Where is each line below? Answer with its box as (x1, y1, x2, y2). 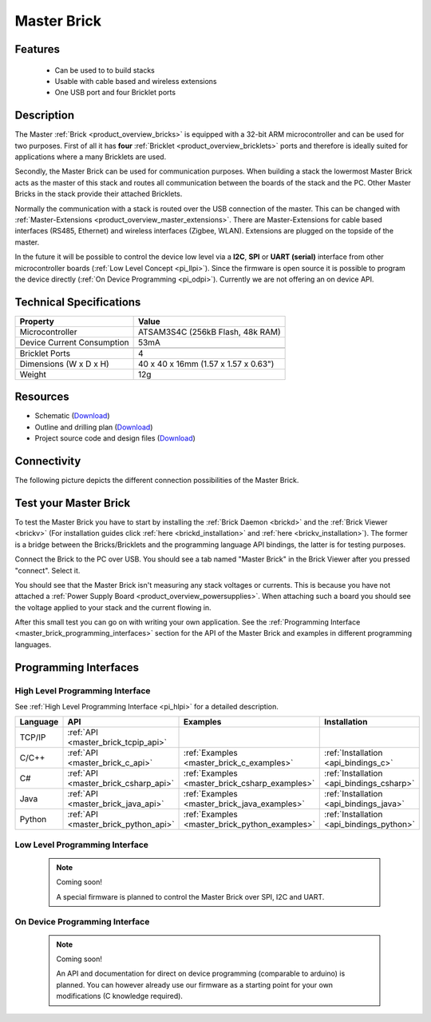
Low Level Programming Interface (14, 839, 149, 850)
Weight (19, 369, 47, 380)
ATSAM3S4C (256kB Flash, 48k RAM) (137, 326, 281, 337)
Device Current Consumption (19, 337, 129, 348)
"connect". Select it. (14, 565, 81, 575)
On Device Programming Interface (14, 916, 150, 927)
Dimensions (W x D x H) (19, 358, 109, 369)
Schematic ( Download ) (34, 411, 111, 421)
